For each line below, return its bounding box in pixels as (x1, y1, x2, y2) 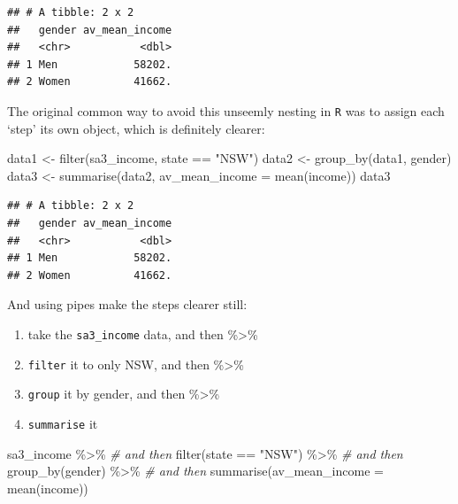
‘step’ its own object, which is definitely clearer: (7, 119, 265, 137)
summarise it (27, 414, 98, 432)
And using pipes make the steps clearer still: (7, 295, 248, 314)
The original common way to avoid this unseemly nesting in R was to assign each (7, 101, 445, 120)
